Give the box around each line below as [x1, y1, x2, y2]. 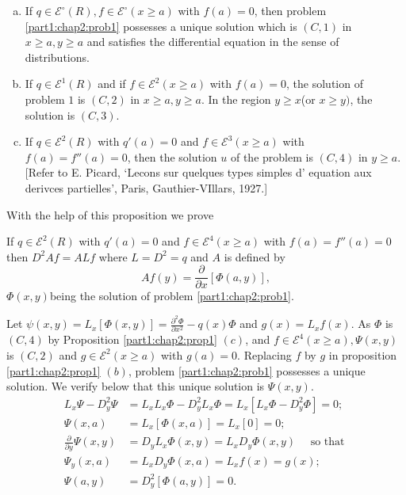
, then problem [254, 2, 327, 18]
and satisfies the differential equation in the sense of [86, 33, 339, 50]
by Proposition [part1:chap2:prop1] [48, 331, 217, 348]
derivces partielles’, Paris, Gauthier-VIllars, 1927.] [25, 179, 268, 196]
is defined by [224, 248, 285, 265]
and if [98, 75, 126, 92]
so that [310, 436, 345, 448]
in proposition [328, 346, 397, 363]
